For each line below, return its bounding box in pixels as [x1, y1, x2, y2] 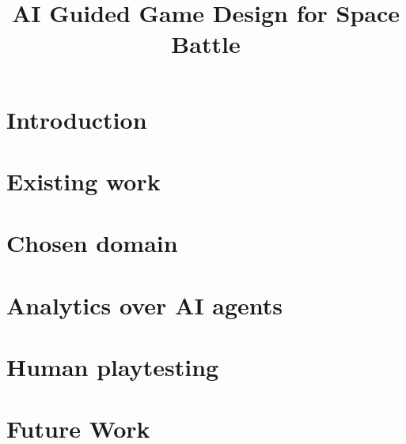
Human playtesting [6, 351, 219, 383]
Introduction [6, 103, 147, 135]
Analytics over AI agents [6, 288, 283, 321]
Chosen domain [6, 227, 178, 259]
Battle [171, 28, 241, 60]
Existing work [6, 164, 161, 197]
